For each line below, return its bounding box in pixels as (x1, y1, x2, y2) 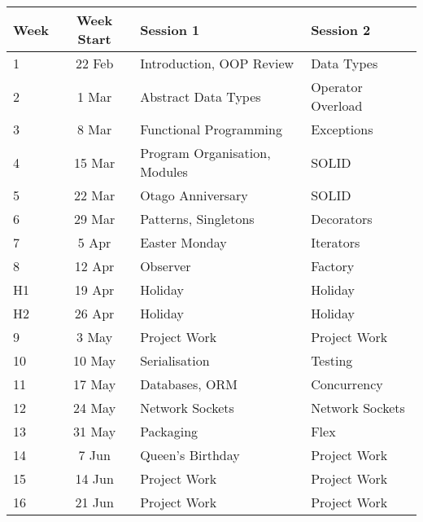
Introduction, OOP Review (140, 54, 294, 72)
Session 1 (140, 20, 200, 39)
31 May (73, 422, 116, 441)
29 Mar (73, 209, 116, 228)
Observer (140, 257, 191, 275)
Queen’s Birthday (140, 445, 240, 464)
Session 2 (311, 20, 371, 39)
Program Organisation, (140, 143, 271, 162)
